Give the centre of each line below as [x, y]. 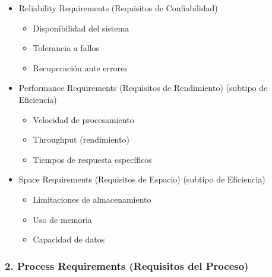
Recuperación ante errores [80, 67]
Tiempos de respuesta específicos [92, 159]
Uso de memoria [62, 219]
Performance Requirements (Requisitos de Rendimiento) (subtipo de [143, 88]
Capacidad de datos [69, 239]
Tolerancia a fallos [66, 48]
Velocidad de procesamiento [83, 119]
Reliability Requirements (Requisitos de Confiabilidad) [118, 8]
